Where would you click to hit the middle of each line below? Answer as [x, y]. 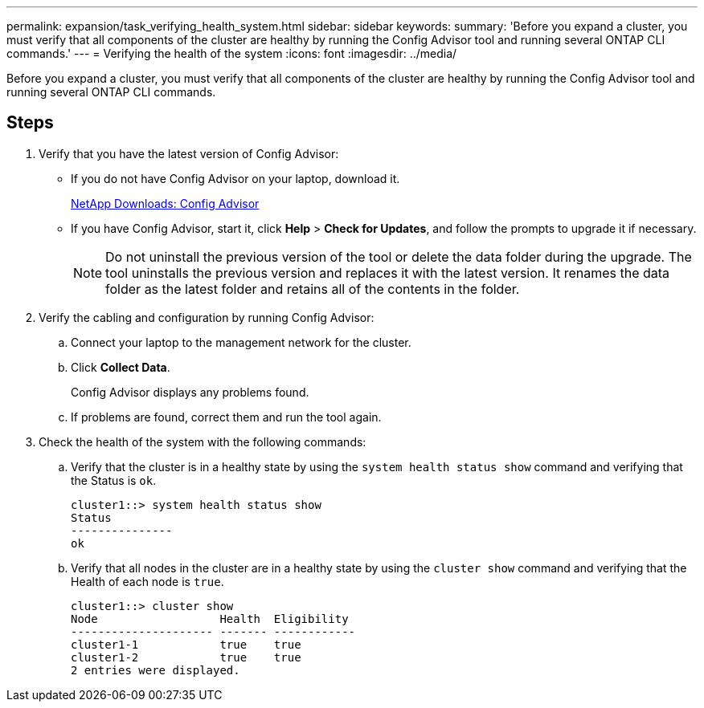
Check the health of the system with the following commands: [203, 441]
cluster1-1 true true [186, 644]
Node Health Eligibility [210, 618]
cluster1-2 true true [186, 657]
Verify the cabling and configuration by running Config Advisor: [207, 317]
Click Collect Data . [121, 367]
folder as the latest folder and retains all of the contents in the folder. [313, 289]
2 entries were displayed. [156, 670]
